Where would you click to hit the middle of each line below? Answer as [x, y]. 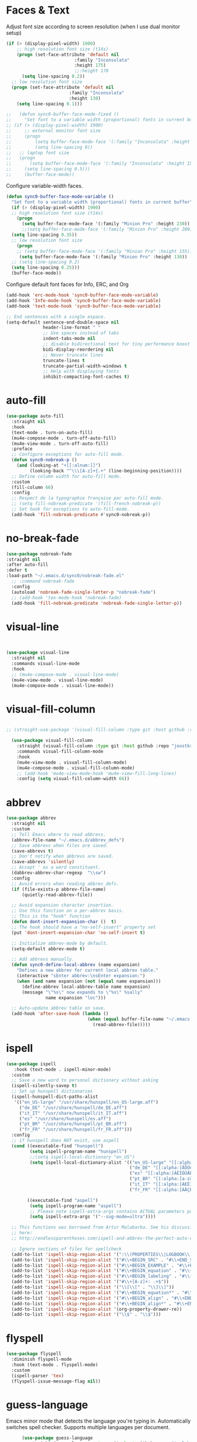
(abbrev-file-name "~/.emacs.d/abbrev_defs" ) [68, 840]
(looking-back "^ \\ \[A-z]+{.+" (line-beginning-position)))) [106, 471]
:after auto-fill [27, 565]
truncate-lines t [64, 360]
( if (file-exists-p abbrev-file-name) [59, 889]
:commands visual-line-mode [46, 664]
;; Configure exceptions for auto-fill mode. [68, 454]
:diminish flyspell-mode [42, 1360]
